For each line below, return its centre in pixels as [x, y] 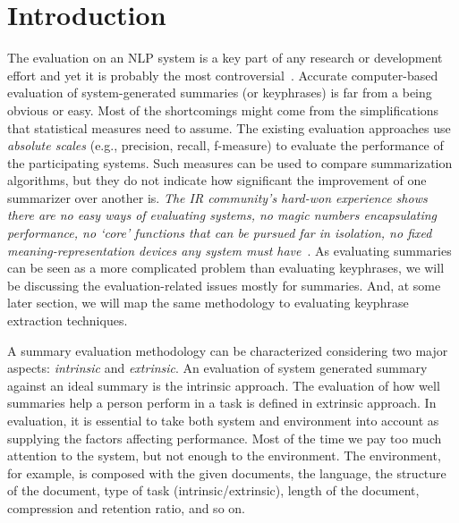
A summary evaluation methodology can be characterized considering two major [228, 350]
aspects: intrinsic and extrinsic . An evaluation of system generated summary [217, 368]
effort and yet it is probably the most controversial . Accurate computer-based [223, 75]
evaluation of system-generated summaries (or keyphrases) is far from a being [220, 93]
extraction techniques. [68, 321]
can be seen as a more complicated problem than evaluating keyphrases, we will [226, 268]
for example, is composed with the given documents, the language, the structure [227, 472]
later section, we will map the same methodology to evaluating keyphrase [208, 303]
